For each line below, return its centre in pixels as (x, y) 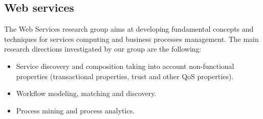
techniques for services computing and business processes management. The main (131, 39)
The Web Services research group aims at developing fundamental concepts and (129, 29)
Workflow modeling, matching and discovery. (86, 93)
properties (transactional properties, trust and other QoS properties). (125, 76)
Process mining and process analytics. (75, 110)
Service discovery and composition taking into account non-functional (125, 66)
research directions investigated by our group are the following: (103, 49)
